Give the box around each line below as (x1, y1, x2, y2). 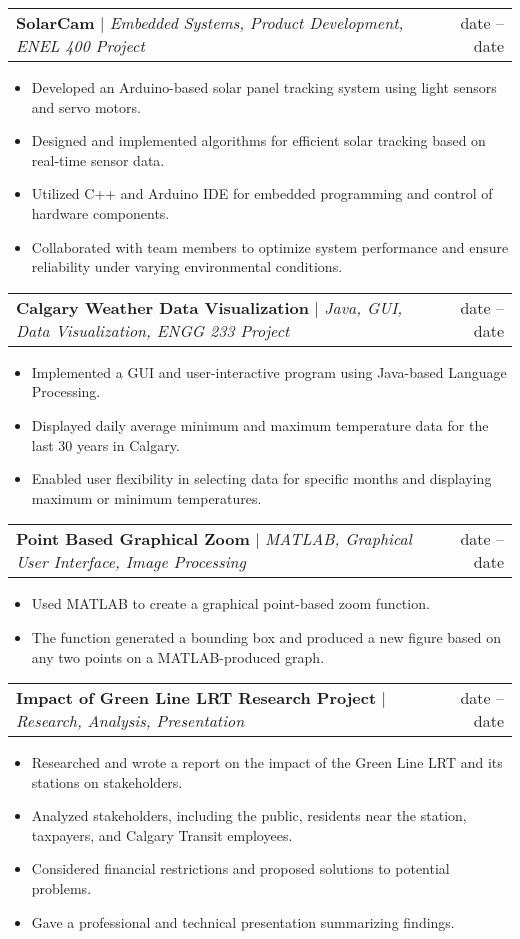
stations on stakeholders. (31, 771, 183, 792)
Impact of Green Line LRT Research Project (16, 686, 377, 710)
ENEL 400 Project (16, 34, 145, 57)
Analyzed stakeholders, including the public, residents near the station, (31, 805, 467, 826)
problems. (31, 878, 92, 899)
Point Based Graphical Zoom (16, 527, 250, 551)
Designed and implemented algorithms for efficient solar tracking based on (31, 130, 486, 151)
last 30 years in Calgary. (31, 434, 180, 455)
